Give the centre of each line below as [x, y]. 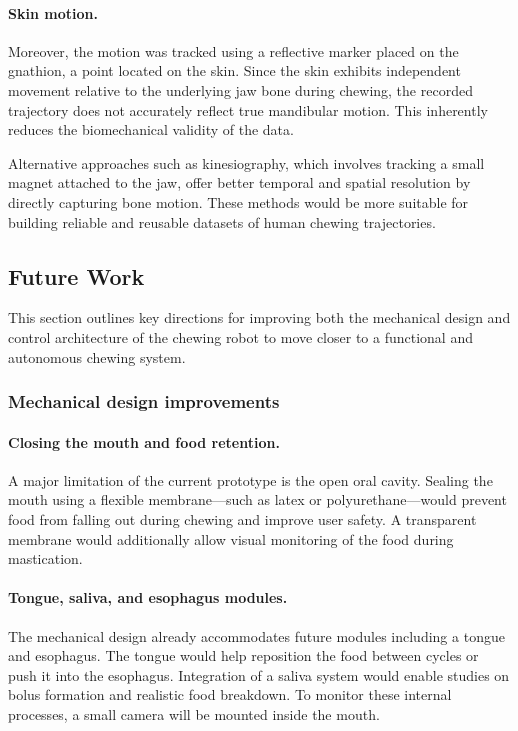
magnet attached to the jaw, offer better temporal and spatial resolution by [239, 182]
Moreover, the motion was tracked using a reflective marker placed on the [233, 50]
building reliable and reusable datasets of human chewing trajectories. [222, 221]
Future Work [76, 275]
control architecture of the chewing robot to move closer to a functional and [240, 336]
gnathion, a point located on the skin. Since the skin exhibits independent [234, 70]
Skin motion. [53, 12]
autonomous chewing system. [97, 356]
